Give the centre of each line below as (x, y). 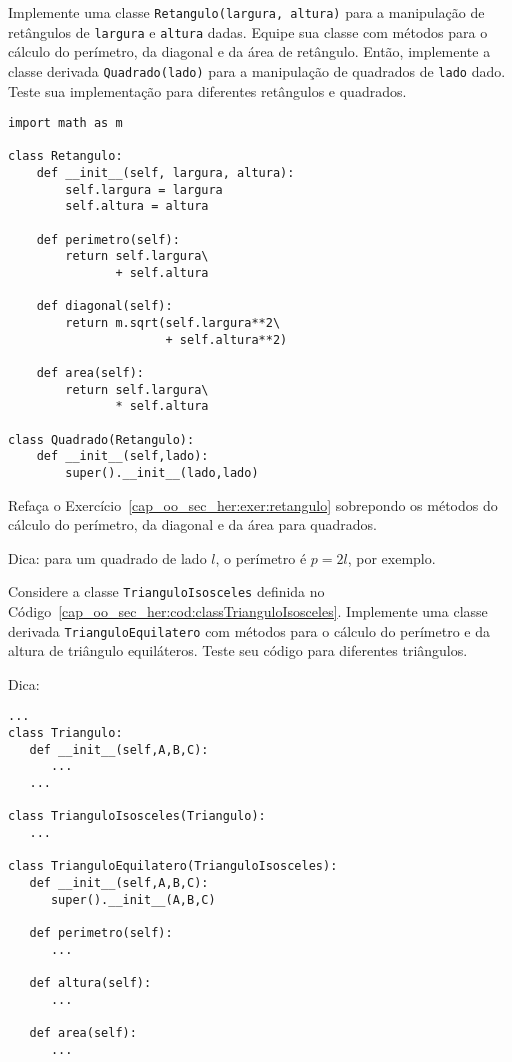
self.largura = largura (144, 189)
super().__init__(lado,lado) (162, 472)
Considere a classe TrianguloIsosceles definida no (166, 591)
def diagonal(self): (104, 306)
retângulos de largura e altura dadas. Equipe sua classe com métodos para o (248, 31)
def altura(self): (90, 982)
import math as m (65, 123)
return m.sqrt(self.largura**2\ (173, 323)
